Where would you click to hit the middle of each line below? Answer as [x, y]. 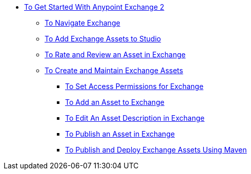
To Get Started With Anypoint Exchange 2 [94, 7]
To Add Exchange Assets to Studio [103, 39]
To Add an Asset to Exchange [115, 102]
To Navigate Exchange [82, 23]
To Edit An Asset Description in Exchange [135, 118]
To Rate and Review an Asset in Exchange [115, 55]
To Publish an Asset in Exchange [120, 134]
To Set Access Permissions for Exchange [134, 86]
